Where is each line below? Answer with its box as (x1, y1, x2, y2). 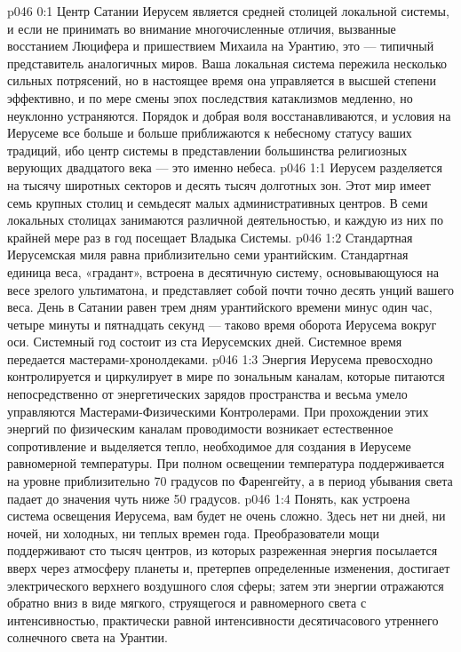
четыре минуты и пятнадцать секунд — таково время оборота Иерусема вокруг (7, 314, 437, 333)
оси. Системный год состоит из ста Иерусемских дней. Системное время (7, 332, 402, 351)
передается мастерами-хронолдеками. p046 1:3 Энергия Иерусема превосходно (7, 349, 433, 368)
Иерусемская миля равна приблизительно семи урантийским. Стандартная (7, 245, 409, 264)
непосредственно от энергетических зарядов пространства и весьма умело (7, 385, 408, 403)
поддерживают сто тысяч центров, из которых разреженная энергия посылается (7, 541, 438, 560)
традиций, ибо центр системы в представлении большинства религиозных (7, 140, 408, 159)
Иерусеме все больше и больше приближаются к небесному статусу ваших (7, 123, 412, 142)
